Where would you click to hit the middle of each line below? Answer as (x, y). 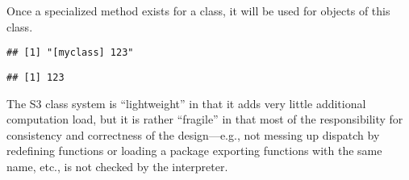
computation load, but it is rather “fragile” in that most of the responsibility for (205, 119)
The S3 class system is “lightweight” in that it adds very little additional (186, 103)
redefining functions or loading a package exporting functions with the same (194, 151)
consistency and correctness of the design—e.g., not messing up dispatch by (193, 134)
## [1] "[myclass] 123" (70, 53)
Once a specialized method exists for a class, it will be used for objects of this (198, 10)
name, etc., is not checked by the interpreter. (117, 166)
